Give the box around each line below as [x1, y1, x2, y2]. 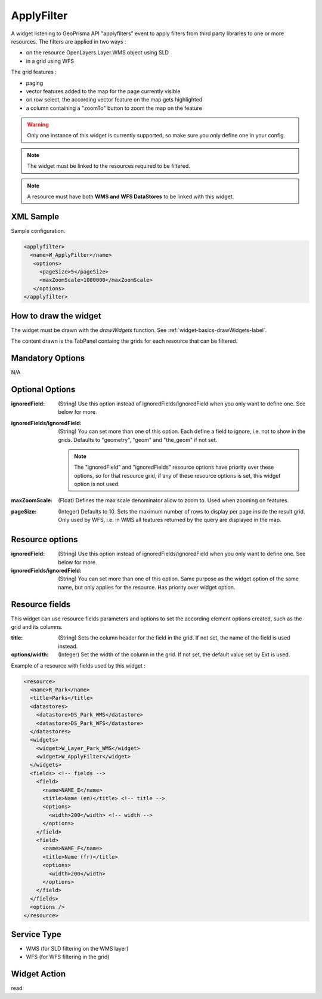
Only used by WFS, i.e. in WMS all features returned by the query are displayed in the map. [58, 517, 281, 524]
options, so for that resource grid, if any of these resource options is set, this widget [74, 472, 281, 479]
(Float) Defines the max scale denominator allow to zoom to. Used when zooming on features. [58, 497, 289, 504]
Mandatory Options [11, 353, 85, 363]
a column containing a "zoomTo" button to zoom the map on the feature [26, 104, 202, 112]
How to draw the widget [11, 311, 101, 321]
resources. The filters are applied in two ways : [11, 38, 126, 45]
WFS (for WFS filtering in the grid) [26, 953, 110, 961]
